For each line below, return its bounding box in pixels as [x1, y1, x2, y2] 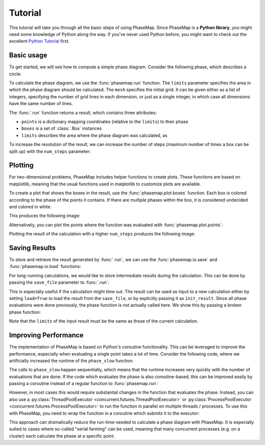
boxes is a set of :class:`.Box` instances [21, 125, 102, 131]
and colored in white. [9, 204, 52, 209]
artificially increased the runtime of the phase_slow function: [9, 357, 133, 363]
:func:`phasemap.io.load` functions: [9, 264, 81, 269]
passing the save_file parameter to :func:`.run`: [9, 279, 109, 285]
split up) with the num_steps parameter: [9, 148, 91, 154]
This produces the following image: [9, 213, 80, 219]
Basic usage [9, 51, 48, 59]
